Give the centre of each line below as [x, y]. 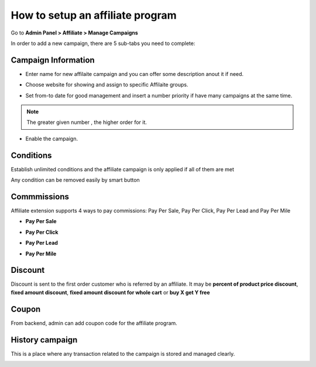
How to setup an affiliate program [94, 15]
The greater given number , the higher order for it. [87, 122]
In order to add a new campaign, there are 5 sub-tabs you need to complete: [103, 43]
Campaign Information [53, 60]
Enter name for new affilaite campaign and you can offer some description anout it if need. [135, 74]
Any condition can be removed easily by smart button [75, 180]
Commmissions [40, 197]
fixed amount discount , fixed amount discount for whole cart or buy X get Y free [110, 292]
